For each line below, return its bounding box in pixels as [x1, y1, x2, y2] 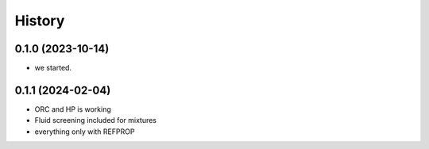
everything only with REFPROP [34, 127, 135, 136]
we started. [34, 63, 71, 73]
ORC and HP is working [34, 104, 111, 114]
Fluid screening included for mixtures [34, 116, 157, 125]
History [14, 12, 65, 29]
